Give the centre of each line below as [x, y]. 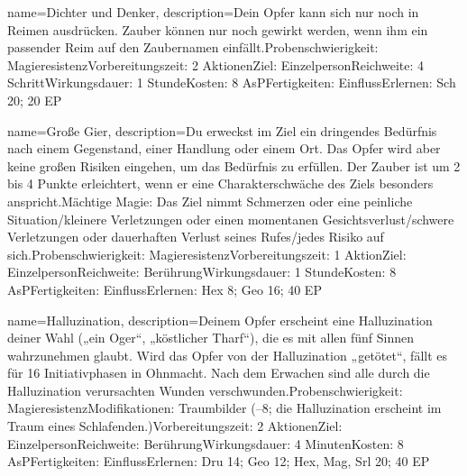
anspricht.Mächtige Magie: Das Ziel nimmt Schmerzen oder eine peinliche [210, 201]
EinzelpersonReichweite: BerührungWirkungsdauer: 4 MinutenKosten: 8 [206, 443]
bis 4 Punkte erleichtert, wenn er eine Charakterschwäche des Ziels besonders [220, 183]
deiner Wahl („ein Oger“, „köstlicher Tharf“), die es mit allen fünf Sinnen [211, 338]
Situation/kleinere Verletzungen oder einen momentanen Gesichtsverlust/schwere [231, 219]
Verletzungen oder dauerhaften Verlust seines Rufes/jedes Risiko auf [196, 237]
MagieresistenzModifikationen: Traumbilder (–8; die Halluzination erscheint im [224, 408]
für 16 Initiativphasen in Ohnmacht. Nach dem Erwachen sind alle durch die [219, 373]
